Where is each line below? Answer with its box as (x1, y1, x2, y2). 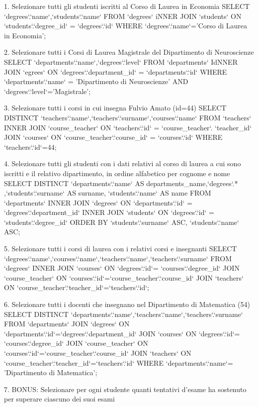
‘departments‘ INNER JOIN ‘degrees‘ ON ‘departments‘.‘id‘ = (4, 197, 192, 207)
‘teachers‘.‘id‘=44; (4, 141, 57, 152)
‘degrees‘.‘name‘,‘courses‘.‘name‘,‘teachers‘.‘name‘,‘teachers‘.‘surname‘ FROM (4, 253, 232, 263)
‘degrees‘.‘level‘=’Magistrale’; (4, 86, 91, 96)
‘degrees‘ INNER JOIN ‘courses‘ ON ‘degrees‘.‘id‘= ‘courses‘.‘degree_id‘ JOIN (4, 263, 240, 273)
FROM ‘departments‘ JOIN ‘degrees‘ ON (4, 318, 130, 329)
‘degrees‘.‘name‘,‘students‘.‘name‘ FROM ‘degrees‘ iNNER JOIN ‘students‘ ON (4, 10, 242, 21)
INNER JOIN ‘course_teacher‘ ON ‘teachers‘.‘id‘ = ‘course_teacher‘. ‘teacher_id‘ (4, 122, 252, 132)
